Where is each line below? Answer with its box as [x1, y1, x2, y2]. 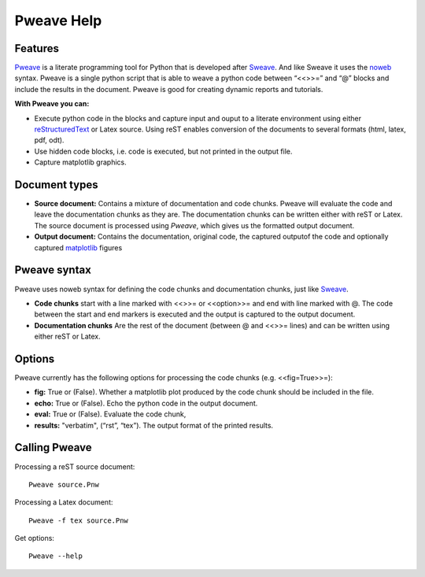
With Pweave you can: [14, 99, 90, 109]
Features [14, 42, 59, 55]
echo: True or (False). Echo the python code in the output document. [34, 398, 258, 408]
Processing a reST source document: [14, 461, 135, 472]
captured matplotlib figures [34, 242, 123, 252]
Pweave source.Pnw [28, 480, 100, 489]
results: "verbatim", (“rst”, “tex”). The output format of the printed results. [34, 420, 274, 430]
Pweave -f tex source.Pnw [28, 516, 129, 525]
